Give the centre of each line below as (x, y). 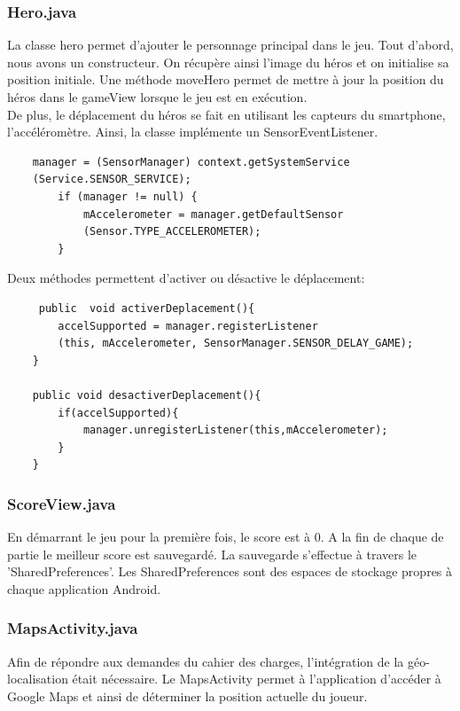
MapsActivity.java (73, 628)
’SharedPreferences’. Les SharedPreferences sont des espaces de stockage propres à (230, 571)
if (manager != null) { (128, 196)
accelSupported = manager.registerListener (188, 326)
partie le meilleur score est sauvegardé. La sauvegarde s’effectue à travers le (212, 554)
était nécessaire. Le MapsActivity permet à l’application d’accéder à (257, 679)
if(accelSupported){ (118, 413)
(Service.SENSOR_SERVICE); (112, 180)
